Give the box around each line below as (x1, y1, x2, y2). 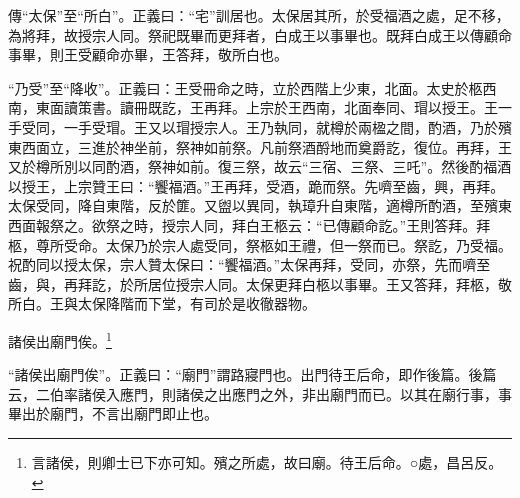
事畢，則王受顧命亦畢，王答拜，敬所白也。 (8, 44, 288, 65)
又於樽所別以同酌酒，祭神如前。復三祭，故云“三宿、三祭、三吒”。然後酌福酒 (8, 156, 512, 177)
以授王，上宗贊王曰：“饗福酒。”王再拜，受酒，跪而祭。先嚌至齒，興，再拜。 (8, 175, 505, 196)
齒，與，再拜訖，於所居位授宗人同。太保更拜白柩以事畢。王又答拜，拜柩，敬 (8, 273, 512, 294)
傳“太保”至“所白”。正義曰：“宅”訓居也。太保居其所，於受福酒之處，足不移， (8, 5, 510, 25)
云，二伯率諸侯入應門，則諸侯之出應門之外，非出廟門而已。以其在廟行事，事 (8, 383, 512, 404)
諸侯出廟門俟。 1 (8, 327, 112, 351)
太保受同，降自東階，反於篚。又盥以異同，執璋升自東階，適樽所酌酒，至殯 (8, 195, 498, 216)
